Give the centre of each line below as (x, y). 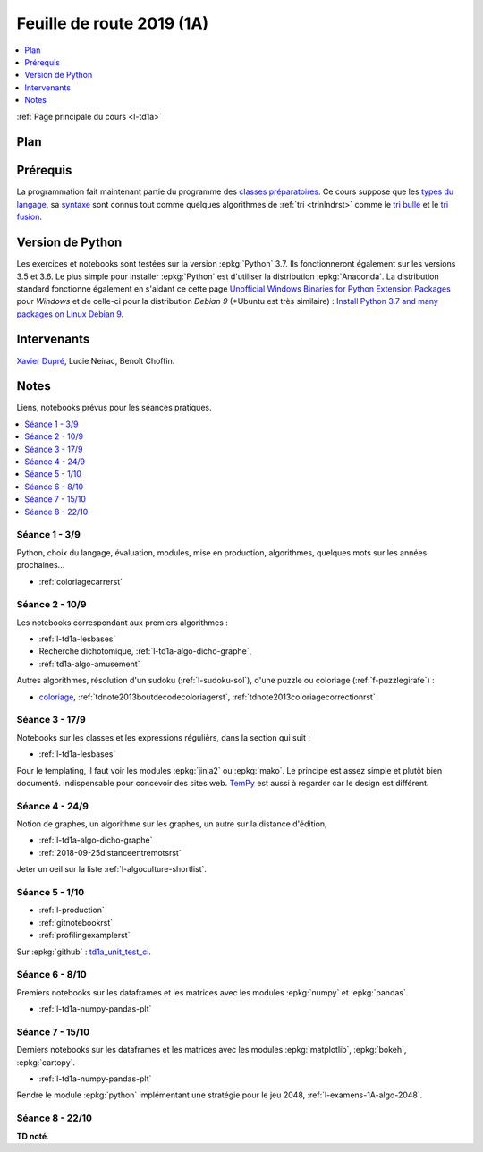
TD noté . (33, 1136)
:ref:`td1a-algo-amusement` (89, 664)
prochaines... (41, 565)
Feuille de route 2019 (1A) (113, 23)
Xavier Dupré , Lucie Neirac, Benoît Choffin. (96, 360)
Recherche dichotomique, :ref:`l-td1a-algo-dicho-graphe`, (145, 651)
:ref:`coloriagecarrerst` (80, 581)
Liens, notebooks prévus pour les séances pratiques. (114, 408)
